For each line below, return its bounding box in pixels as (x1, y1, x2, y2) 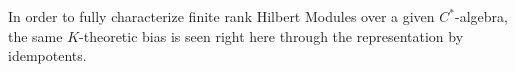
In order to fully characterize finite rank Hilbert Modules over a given (8, 6, 435, 26)
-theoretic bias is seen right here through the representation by (79, 25, 464, 46)
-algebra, (454, 6, 508, 26)
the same (8, 25, 63, 46)
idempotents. (8, 45, 87, 66)
